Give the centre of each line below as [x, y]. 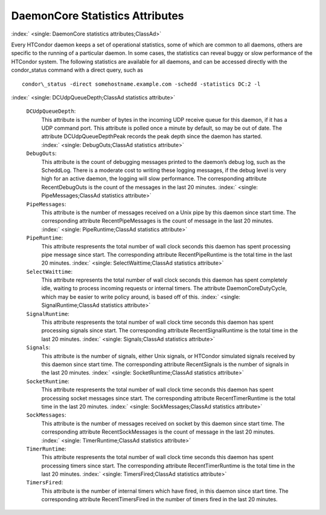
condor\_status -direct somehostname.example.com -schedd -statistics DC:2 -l [141, 84]
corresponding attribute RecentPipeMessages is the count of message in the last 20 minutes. [157, 221]
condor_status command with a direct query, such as [77, 70]
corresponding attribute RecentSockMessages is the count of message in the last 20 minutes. [158, 432]
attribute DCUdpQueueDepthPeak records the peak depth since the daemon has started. [152, 136]
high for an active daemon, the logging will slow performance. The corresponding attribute [154, 179]
